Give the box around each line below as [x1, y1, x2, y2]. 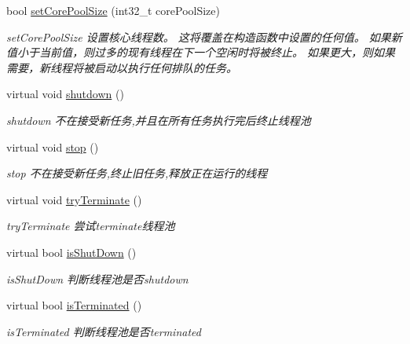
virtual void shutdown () [6, 86, 124, 102]
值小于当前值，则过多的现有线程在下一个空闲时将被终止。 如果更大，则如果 [6, 44, 396, 60]
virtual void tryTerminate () [6, 191, 142, 207]
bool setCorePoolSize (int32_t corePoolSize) [6, 2, 221, 18]
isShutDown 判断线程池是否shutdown [6, 270, 189, 287]
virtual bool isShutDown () [6, 243, 137, 260]
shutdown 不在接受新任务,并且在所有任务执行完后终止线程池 [6, 112, 311, 128]
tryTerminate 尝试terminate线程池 [6, 218, 175, 234]
